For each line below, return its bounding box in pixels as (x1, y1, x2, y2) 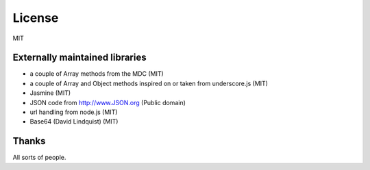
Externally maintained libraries (12, 52, 147, 63)
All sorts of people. (12, 154, 66, 162)
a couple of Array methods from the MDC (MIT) (29, 70, 164, 78)
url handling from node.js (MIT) (29, 108, 118, 116)
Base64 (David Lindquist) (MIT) (29, 117, 119, 126)
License (12, 10, 59, 25)
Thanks (12, 135, 46, 147)
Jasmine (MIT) (29, 89, 71, 97)
